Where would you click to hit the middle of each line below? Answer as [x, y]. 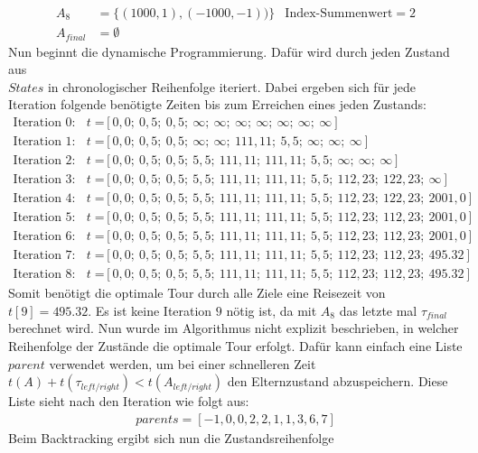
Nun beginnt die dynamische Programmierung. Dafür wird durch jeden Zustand [229, 51]
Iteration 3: [44, 180]
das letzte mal [378, 310]
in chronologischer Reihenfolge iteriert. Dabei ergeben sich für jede [232, 86]
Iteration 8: [44, 275]
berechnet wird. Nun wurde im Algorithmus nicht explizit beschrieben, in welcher [234, 328]
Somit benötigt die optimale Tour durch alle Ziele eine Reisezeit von [197, 293]
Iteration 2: [44, 160]
